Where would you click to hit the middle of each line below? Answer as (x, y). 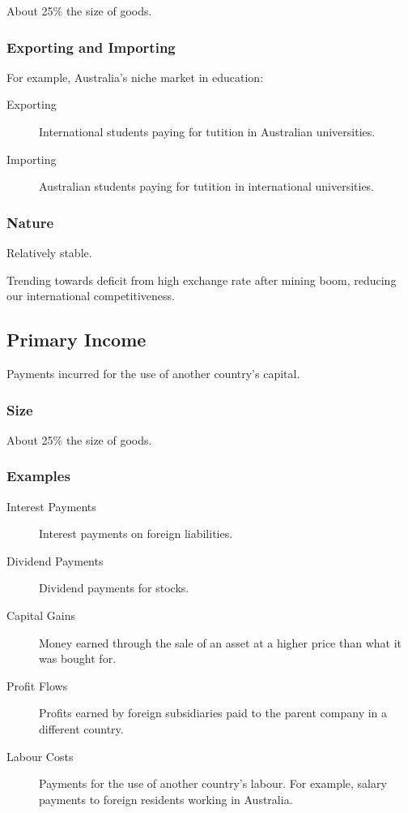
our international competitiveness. (91, 296)
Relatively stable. (49, 252)
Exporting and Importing (91, 47)
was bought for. (78, 658)
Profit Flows (37, 685)
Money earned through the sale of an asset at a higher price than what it (220, 642)
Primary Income (76, 340)
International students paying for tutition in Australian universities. (207, 131)
